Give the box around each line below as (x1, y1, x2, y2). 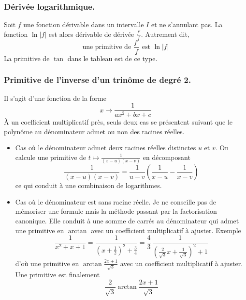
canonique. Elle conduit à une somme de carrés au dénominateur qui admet (15, 216, 239, 226)
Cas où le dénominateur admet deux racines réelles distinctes (15, 142, 196, 153)
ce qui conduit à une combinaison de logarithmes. (15, 180, 162, 190)
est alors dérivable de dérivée (48, 29, 134, 39)
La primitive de (4, 53, 50, 63)
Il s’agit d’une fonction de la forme (4, 93, 107, 103)
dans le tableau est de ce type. (67, 53, 158, 63)
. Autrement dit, (141, 29, 189, 39)
